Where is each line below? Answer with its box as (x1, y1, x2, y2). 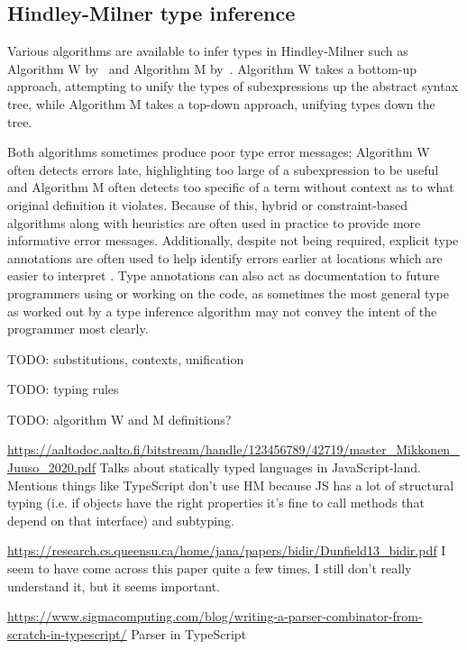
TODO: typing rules (7, 380, 119, 398)
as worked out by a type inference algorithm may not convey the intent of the (7, 301, 437, 320)
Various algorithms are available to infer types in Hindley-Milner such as (7, 41, 408, 60)
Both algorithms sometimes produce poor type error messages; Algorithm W (7, 142, 430, 161)
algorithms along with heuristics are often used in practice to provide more (7, 213, 421, 232)
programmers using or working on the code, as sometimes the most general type (7, 283, 449, 302)
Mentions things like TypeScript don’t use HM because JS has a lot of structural (7, 475, 454, 494)
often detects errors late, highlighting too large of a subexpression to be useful (7, 160, 439, 179)
